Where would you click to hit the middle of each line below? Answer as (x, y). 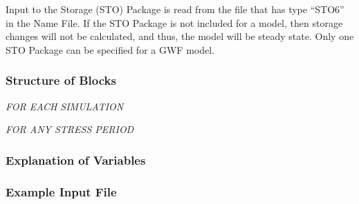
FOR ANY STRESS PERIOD (70, 129)
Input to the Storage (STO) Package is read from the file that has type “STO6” (175, 9)
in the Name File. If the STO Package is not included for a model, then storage (174, 22)
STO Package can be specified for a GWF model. (110, 49)
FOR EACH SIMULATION (65, 106)
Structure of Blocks (61, 80)
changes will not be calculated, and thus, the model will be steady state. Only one (180, 36)
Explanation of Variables (76, 160)
